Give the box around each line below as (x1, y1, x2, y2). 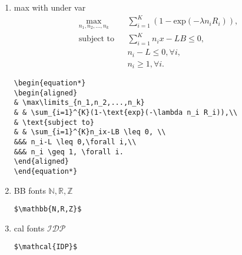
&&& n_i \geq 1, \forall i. (14, 147, 124, 156)
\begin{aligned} (14, 88, 78, 97)
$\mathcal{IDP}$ (14, 243, 78, 251)
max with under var (14, 1, 86, 13)
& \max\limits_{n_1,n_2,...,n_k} (14, 98, 145, 107)
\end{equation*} (14, 167, 78, 175)
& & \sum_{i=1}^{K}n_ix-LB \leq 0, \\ (14, 128, 166, 137)
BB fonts (14, 184, 46, 196)
